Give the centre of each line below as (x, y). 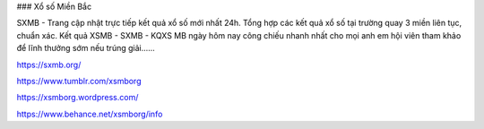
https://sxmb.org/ (49, 64)
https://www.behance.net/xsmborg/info (90, 114)
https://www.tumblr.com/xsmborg (79, 81)
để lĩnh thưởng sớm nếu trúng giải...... (86, 48)
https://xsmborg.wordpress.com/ (78, 98)
